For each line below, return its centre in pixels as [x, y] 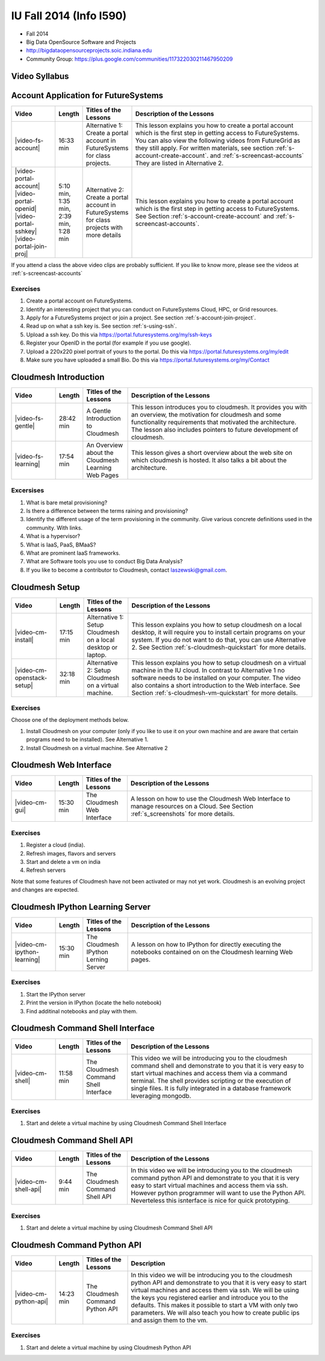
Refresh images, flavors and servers [71, 853]
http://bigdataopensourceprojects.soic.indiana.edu [89, 51]
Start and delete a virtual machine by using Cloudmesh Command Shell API [119, 1228]
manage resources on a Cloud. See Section [192, 806]
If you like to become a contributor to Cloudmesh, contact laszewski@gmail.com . [127, 570]
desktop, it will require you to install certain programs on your [218, 632]
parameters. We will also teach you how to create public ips [215, 1312]
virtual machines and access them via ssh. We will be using [215, 1290]
